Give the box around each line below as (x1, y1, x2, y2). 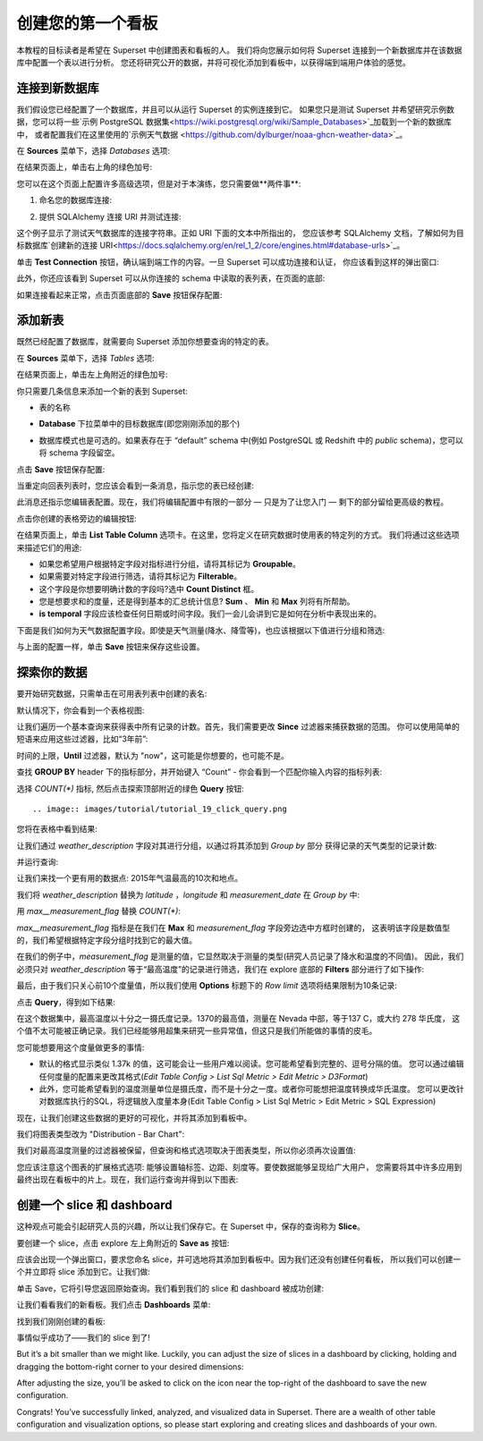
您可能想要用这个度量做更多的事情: (16, 1042, 145, 1053)
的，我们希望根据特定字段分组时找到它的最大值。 (16, 935, 197, 945)
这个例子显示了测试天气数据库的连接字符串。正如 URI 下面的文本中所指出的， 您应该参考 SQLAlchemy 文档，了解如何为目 (16, 227, 464, 238)
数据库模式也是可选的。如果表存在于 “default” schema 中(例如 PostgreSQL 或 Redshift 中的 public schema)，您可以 (38, 435, 464, 445)
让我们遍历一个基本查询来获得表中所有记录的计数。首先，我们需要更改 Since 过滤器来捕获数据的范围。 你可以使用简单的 (16, 721, 461, 732)
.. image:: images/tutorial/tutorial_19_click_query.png (32, 803, 288, 814)
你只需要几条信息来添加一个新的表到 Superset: (16, 386, 188, 396)
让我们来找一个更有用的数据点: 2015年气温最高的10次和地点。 (16, 873, 243, 884)
